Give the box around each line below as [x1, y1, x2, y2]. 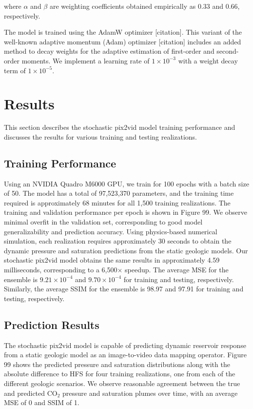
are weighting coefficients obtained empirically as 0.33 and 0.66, [49, 1, 240, 11]
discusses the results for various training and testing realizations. [4, 131, 197, 142]
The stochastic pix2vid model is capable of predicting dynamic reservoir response [4, 340, 246, 350]
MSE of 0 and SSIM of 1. [4, 397, 79, 408]
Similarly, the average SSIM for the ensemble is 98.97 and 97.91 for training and [4, 284, 244, 294]
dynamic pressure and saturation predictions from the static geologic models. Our [4, 245, 248, 255]
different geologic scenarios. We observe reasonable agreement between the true [4, 378, 240, 388]
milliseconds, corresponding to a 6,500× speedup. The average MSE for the [4, 265, 229, 275]
